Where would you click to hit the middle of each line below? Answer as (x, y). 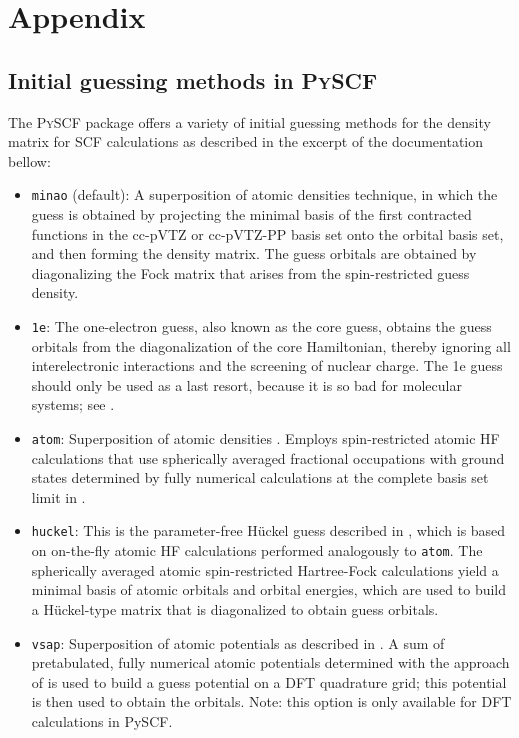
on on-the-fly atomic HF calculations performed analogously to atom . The (257, 550)
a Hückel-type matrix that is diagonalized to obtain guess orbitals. (235, 608)
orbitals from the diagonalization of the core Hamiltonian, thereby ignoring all (271, 345)
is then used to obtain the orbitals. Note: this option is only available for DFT (271, 701)
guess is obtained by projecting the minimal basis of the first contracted (251, 214)
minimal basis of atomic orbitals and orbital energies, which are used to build (269, 589)
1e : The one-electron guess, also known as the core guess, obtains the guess (261, 325)
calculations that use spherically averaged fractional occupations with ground (268, 457)
